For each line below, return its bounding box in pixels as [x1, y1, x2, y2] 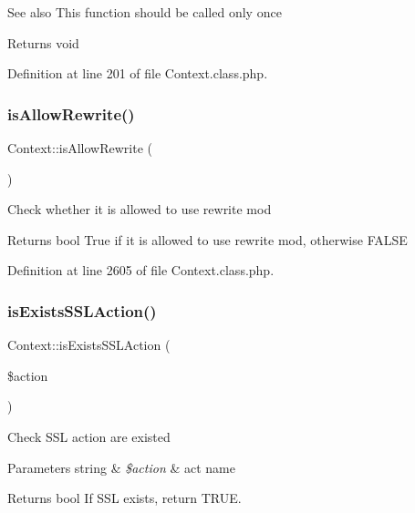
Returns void [7, 33, 79, 52]
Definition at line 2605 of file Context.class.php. [7, 261, 275, 280]
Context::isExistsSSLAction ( [7, 335, 171, 354]
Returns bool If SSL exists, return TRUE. [7, 488, 242, 508]
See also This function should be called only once [7, 3, 282, 21]
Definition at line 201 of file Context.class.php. [7, 64, 268, 83]
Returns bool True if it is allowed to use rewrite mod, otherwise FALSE [7, 230, 408, 249]
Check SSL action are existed [7, 426, 171, 446]
